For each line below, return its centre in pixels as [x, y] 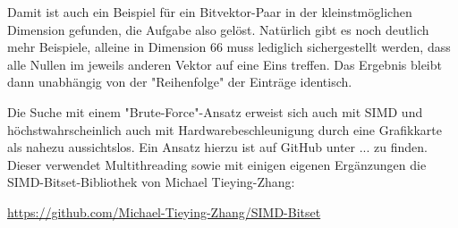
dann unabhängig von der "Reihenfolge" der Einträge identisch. [180, 82]
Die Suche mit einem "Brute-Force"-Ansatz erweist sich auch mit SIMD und [215, 111]
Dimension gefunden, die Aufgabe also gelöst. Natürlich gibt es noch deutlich [218, 29]
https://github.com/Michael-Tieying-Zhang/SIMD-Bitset [164, 211]
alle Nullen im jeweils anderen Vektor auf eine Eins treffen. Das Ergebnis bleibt [225, 64]
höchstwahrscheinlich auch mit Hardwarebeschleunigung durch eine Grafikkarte [225, 129]
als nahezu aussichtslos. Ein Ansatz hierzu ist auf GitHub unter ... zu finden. [217, 147]
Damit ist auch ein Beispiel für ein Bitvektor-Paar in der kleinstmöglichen [210, 12]
